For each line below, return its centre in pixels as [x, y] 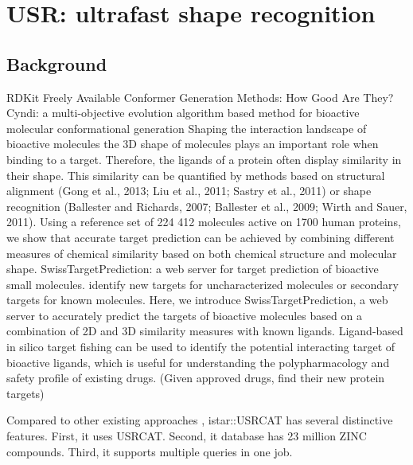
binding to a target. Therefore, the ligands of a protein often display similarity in [204, 159]
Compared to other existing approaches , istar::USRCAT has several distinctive [200, 420]
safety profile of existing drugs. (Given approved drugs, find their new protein [196, 378]
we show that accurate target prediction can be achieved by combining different [201, 237]
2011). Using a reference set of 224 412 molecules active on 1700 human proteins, [204, 222]
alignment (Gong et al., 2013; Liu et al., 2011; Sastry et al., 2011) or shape [189, 191]
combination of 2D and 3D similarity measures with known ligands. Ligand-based [205, 331]
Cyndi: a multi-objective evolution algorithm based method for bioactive [183, 113]
